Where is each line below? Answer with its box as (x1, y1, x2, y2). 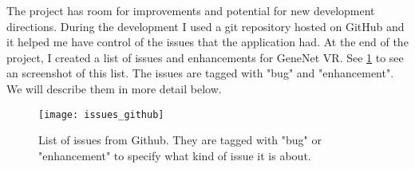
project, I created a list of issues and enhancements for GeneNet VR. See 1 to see (6, 49, 404, 65)
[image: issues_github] (38, 108, 164, 120)
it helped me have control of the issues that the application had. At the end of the (6, 33, 409, 50)
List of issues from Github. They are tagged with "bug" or (38, 132, 322, 148)
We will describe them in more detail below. (6, 80, 222, 96)
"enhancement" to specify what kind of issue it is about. (38, 147, 311, 163)
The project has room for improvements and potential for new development (6, 2, 375, 18)
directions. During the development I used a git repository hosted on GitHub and (6, 18, 405, 34)
